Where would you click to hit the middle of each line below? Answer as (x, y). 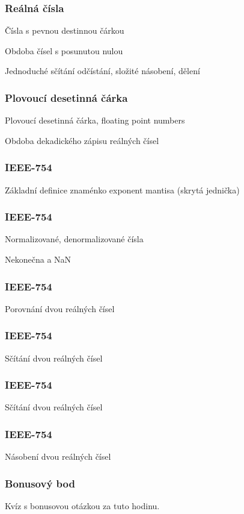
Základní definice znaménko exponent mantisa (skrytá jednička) (122, 190)
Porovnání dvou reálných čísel (60, 308)
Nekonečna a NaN (38, 259)
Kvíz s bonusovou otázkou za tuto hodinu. (82, 506)
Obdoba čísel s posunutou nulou (64, 50)
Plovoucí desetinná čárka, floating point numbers (95, 120)
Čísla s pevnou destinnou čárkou (65, 30)
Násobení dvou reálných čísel (58, 456)
